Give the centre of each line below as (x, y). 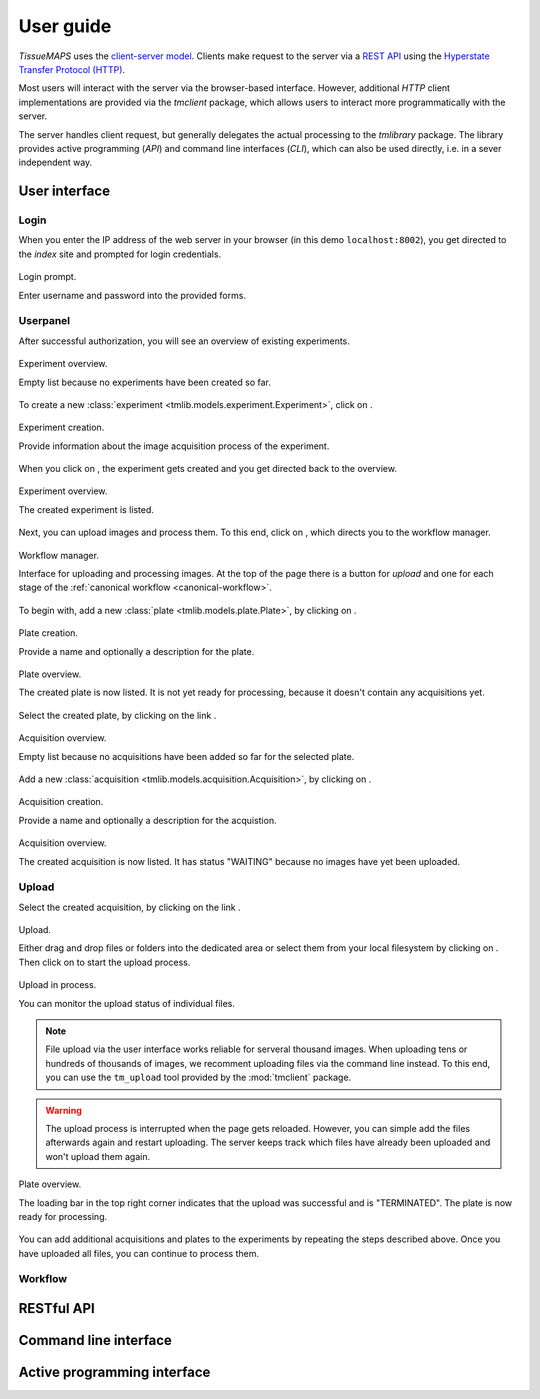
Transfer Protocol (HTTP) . (71, 69)
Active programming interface (114, 1372)
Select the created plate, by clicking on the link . (117, 715)
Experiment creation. (61, 427)
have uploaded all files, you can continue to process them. (139, 1253)
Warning (63, 1110)
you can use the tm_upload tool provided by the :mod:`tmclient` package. (198, 1077)
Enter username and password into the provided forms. (132, 295)
